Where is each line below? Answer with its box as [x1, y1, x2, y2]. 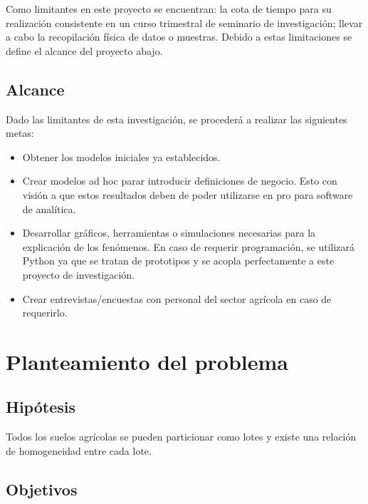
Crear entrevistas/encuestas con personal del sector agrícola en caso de [22, 291, 332, 306]
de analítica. [22, 201, 76, 216]
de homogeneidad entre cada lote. [6, 443, 152, 458]
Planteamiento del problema [6, 346, 288, 376]
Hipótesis [6, 396, 75, 418]
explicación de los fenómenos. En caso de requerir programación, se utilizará [22, 239, 355, 254]
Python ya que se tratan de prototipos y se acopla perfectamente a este [22, 253, 335, 268]
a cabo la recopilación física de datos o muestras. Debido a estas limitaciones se [6, 29, 352, 44]
